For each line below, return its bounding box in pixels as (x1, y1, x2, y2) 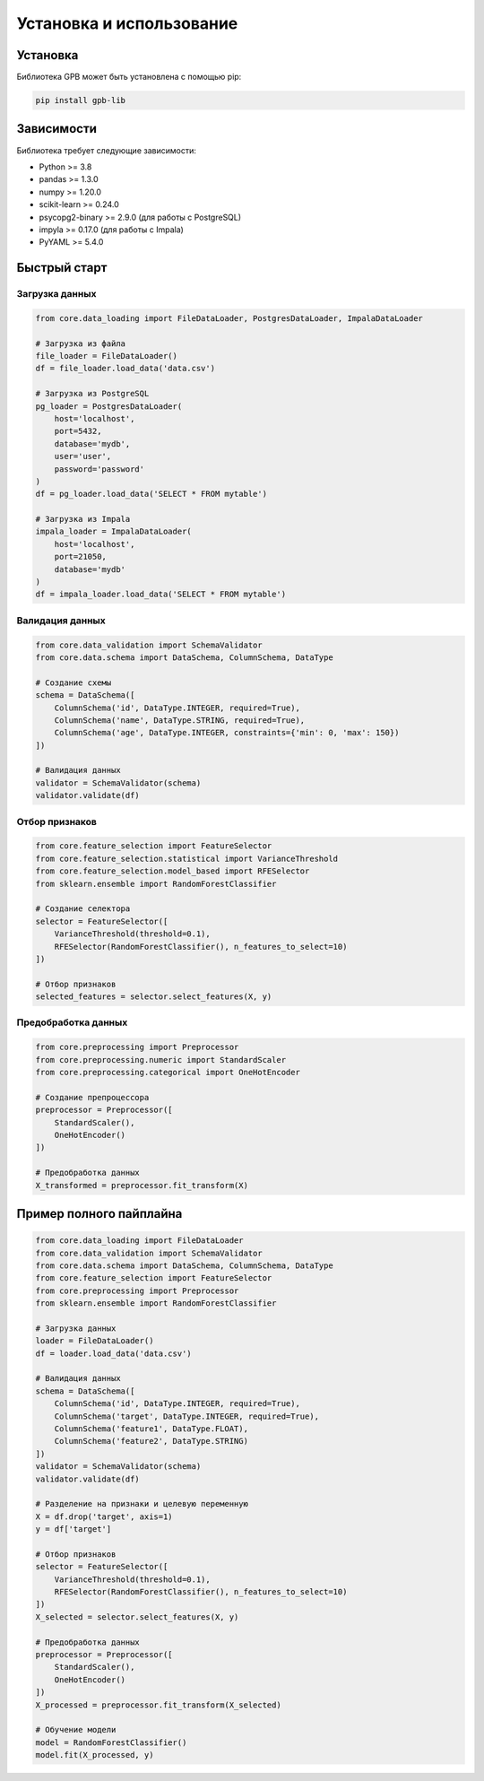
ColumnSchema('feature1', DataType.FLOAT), (54, 1423, 248, 1434)
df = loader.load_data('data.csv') (35, 1348, 192, 1359)
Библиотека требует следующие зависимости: (16, 144, 196, 156)
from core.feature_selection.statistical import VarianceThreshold (35, 853, 339, 864)
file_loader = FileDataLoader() (35, 351, 178, 361)
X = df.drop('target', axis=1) (35, 1511, 174, 1522)
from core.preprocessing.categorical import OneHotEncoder (35, 1067, 300, 1078)
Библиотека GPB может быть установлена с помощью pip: (16, 72, 242, 83)
